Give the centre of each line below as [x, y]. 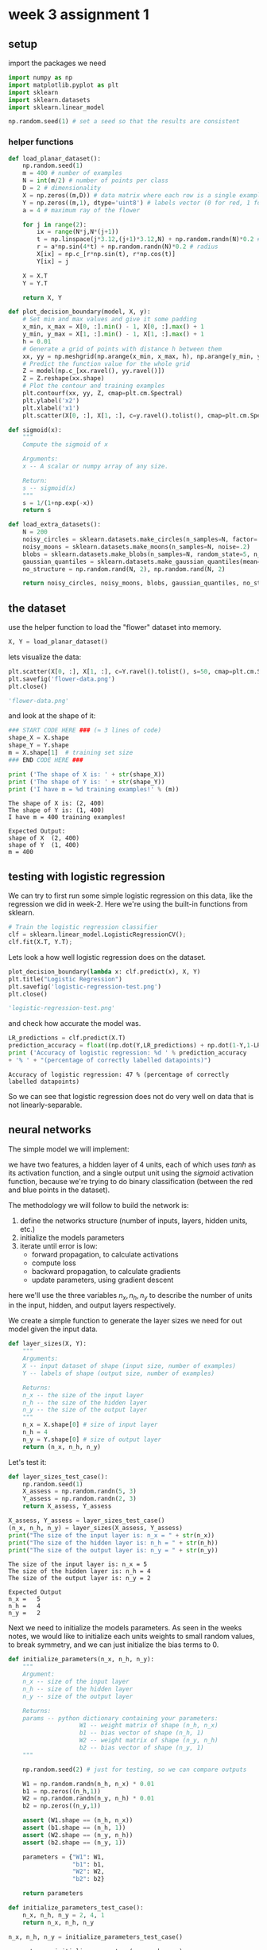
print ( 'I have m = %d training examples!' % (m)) [94, 789]
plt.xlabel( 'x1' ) [51, 408]
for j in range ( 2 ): [55, 224]
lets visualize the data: [45, 657]
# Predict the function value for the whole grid [106, 363]
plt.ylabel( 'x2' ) [51, 400]
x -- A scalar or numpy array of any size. [96, 467]
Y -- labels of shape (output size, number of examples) [119, 1373]
